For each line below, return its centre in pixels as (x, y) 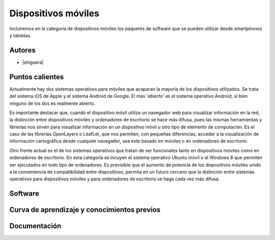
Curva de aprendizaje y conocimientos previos (85, 210)
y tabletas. (20, 35)
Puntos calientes (37, 77)
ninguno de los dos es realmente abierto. (52, 103)
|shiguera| (33, 62)
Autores (22, 50)
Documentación (35, 226)
